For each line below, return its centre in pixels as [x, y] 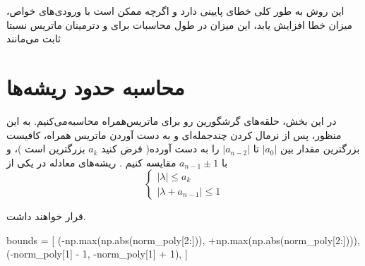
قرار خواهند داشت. [46, 216]
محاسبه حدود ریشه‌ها [96, 86]
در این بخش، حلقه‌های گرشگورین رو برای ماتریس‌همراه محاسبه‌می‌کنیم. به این [172, 120]
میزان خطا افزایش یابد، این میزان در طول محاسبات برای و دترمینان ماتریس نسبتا [180, 24]
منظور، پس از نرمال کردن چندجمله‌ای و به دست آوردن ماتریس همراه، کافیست [174, 134]
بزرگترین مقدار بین [320, 149]
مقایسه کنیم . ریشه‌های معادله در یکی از [91, 162]
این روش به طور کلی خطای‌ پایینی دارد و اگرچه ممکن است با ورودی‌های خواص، [175, 11]
